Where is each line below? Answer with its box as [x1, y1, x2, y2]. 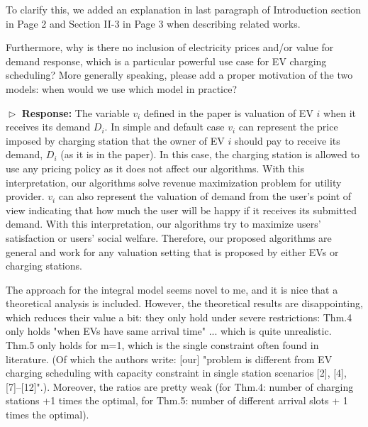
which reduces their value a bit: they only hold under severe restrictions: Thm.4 [6, 309, 352, 324]
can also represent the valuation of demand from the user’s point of [58, 189, 352, 204]
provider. [6, 189, 45, 204]
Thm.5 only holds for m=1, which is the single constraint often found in [6, 338, 319, 353]
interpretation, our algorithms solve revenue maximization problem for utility [6, 174, 342, 189]
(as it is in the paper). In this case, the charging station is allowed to [60, 147, 359, 162]
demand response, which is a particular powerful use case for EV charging [6, 53, 327, 68]
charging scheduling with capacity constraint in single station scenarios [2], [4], [6, 365, 347, 380]
